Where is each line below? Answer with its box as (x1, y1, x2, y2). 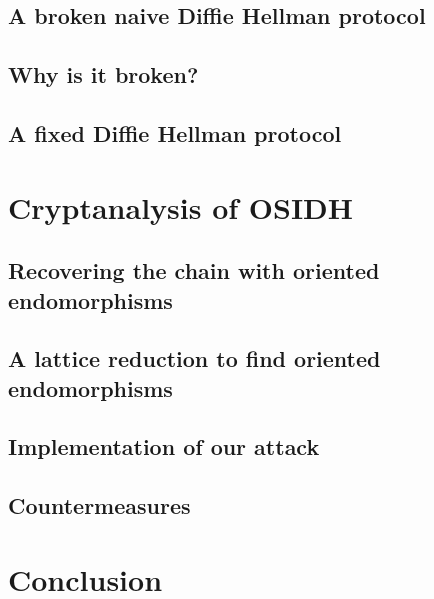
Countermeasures (8, 490, 191, 521)
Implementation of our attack (8, 431, 320, 462)
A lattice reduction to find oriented (8, 343, 381, 374)
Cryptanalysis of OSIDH (8, 186, 353, 227)
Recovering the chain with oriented (8, 255, 380, 286)
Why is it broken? (8, 59, 199, 90)
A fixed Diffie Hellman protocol (8, 117, 342, 148)
